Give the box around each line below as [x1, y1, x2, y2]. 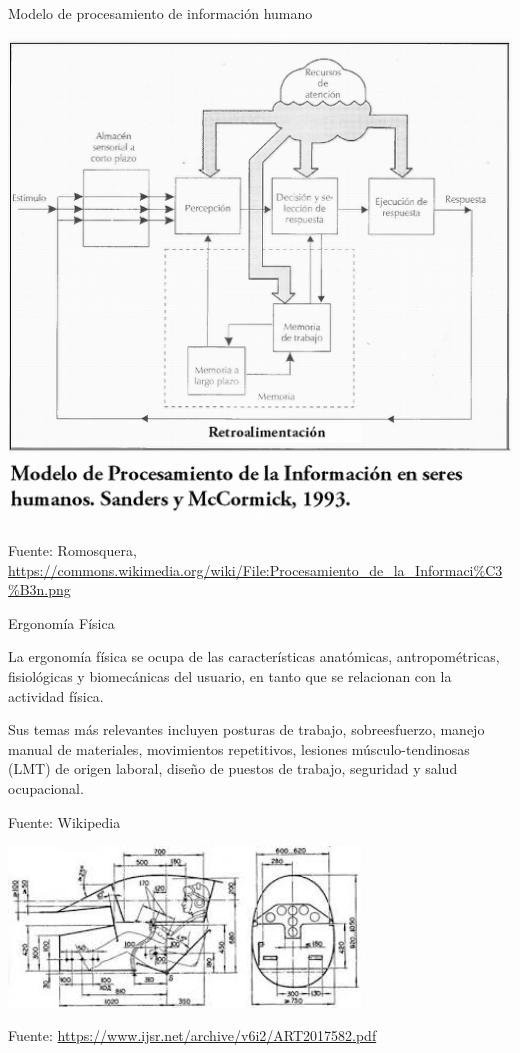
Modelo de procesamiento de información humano [8, 3, 313, 23]
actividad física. [8, 685, 104, 706]
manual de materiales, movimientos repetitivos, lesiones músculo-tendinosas [8, 738, 470, 759]
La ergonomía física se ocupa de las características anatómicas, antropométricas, [8, 646, 500, 667]
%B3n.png [8, 579, 71, 600]
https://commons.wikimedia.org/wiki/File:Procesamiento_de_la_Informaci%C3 [8, 559, 503, 580]
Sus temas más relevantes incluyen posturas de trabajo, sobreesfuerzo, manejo [8, 719, 485, 740]
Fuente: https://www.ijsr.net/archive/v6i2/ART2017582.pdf [8, 1025, 377, 1046]
